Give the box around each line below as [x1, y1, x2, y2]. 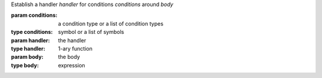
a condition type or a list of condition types [58, 20, 164, 27]
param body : [11, 54, 44, 61]
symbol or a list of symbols [58, 29, 125, 36]
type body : [11, 61, 39, 68]
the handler [58, 36, 86, 44]
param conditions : [11, 12, 58, 19]
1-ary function [58, 45, 92, 52]
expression [58, 61, 86, 68]
